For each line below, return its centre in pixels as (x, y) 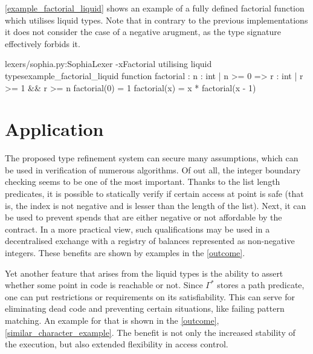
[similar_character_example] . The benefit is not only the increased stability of (150, 332)
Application (54, 129)
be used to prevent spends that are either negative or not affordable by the (144, 217)
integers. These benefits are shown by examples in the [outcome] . (125, 253)
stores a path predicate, (261, 285)
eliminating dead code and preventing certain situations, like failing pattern (145, 308)
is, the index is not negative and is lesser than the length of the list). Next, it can (156, 205)
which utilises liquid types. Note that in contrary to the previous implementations (156, 20)
